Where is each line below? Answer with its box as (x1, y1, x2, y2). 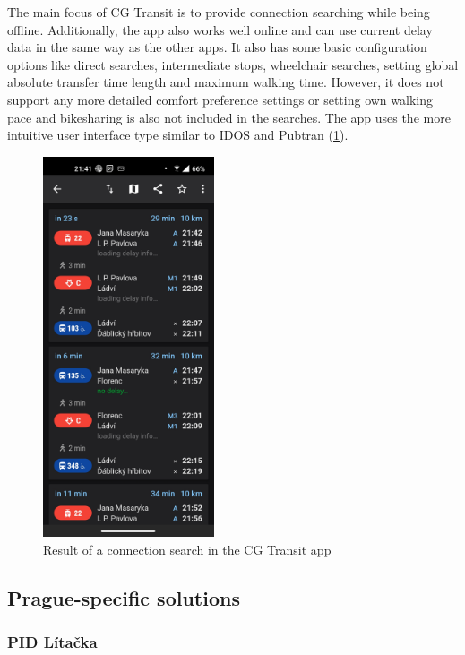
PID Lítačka (7, 631, 98, 653)
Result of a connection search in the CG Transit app (43, 540, 332, 559)
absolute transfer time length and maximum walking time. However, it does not (7, 73, 444, 91)
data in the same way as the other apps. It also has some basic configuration (7, 38, 427, 56)
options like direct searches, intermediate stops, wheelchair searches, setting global (7, 55, 459, 73)
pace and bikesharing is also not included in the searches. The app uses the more (7, 108, 451, 126)
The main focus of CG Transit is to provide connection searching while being (7, 3, 430, 21)
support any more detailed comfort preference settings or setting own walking (7, 90, 433, 108)
